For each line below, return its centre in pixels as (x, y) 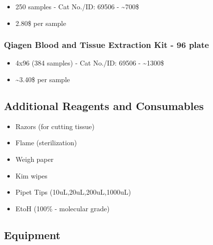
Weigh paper (35, 159)
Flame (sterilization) (46, 143)
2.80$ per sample (41, 23)
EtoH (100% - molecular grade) (62, 208)
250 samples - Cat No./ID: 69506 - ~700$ (77, 6)
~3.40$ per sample (43, 79)
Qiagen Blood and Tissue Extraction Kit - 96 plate (106, 45)
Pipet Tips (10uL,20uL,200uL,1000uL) (73, 192)
